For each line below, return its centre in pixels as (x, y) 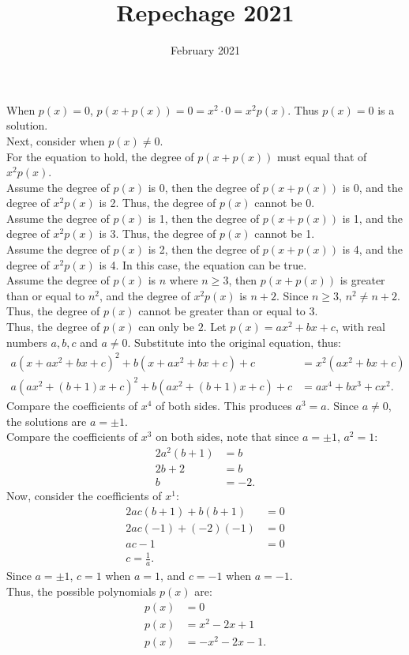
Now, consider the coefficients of (84, 496)
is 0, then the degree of (204, 187)
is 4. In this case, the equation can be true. (203, 264)
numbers (27, 342)
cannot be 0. (285, 203)
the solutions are (47, 421)
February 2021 (205, 50)
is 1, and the (373, 218)
